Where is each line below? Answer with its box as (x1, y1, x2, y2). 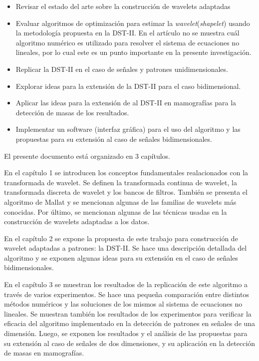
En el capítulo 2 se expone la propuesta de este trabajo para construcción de (4, 233, 238, 243)
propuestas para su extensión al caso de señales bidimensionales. (15, 133, 212, 144)
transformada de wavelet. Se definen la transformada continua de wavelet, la (4, 177, 237, 187)
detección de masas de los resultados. (15, 107, 129, 117)
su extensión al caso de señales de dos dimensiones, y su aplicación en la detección (4, 338, 256, 348)
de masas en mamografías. (4, 348, 84, 358)
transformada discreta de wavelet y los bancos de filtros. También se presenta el (4, 187, 248, 197)
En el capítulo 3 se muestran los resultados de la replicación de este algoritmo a (4, 279, 248, 290)
